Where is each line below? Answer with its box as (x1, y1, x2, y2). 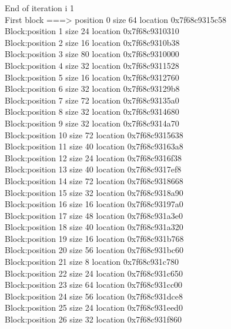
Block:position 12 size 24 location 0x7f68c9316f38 (5, 151, 182, 164)
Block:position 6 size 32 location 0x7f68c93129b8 (5, 82, 180, 95)
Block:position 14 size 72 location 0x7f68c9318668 (5, 174, 183, 187)
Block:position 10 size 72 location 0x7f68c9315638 (5, 128, 183, 141)
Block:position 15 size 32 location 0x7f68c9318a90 (5, 186, 183, 198)
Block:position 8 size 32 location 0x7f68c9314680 (5, 105, 179, 118)
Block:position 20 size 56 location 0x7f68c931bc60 (5, 244, 184, 256)
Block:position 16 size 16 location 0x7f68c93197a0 (5, 198, 183, 210)
